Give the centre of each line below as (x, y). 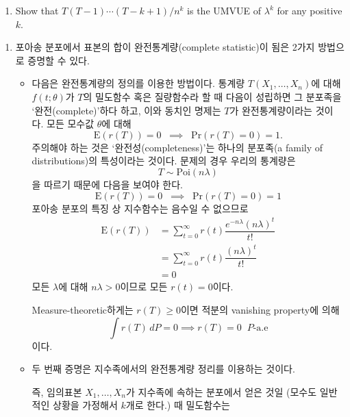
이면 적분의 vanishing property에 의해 (260, 309)
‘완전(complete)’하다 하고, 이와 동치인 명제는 (126, 110)
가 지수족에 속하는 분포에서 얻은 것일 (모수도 (221, 391)
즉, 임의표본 (57, 391)
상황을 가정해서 (85, 405)
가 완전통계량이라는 (271, 110)
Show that (37, 10)
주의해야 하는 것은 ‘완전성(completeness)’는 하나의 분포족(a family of (177, 147)
